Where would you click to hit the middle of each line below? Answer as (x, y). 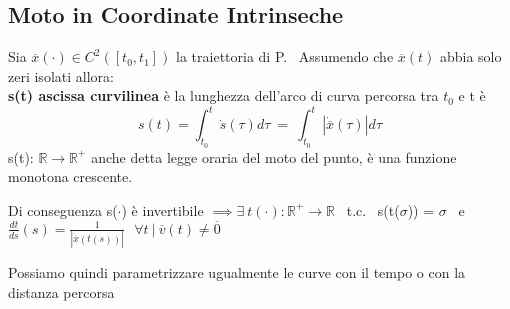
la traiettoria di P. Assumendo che (285, 56)
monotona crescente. (70, 176)
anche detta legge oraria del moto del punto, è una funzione (274, 156)
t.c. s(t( (373, 209)
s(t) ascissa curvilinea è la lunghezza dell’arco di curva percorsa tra (223, 95)
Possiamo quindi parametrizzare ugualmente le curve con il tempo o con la (237, 272)
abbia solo (470, 56)
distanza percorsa (61, 291)
